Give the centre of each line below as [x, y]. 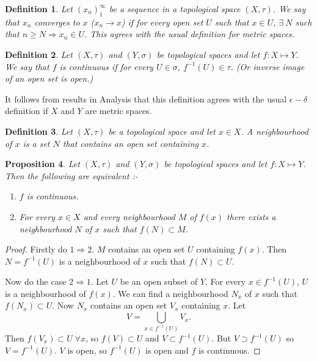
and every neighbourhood [129, 216]
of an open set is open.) [49, 78]
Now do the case [36, 281]
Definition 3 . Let [39, 131]
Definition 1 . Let [39, 9]
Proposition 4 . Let [42, 164]
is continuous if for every [107, 66]
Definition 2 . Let [39, 54]
